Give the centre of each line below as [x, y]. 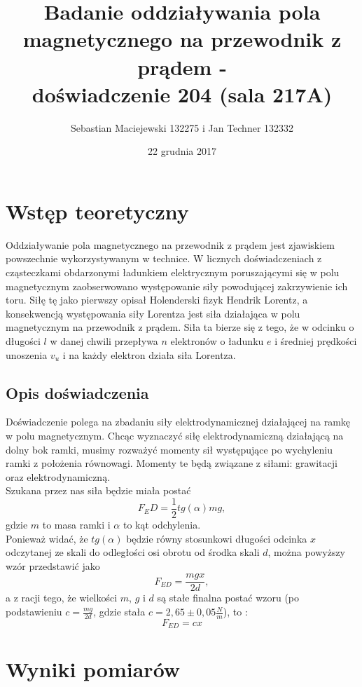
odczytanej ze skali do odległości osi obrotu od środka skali [133, 552]
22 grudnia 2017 [182, 151]
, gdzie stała [119, 612]
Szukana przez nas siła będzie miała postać [98, 490]
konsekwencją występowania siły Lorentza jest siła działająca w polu [153, 313]
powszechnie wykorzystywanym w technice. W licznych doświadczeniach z [164, 258]
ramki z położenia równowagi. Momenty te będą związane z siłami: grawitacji [172, 463]
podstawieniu [34, 612]
